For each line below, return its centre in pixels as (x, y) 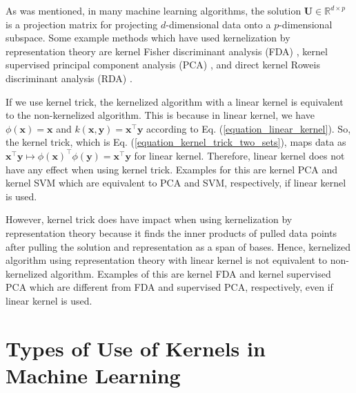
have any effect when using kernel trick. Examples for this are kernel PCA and (172, 169)
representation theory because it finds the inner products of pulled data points (171, 232)
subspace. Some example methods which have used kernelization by (148, 38)
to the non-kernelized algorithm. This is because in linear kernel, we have (160, 115)
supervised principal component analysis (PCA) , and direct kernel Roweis (163, 65)
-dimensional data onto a (218, 24)
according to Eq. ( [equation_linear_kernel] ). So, (249, 128)
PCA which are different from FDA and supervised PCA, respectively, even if (169, 287)
